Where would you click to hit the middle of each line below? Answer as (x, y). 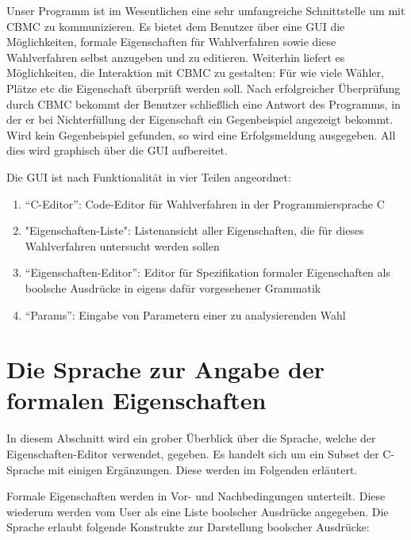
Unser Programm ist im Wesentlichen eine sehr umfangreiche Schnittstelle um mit (206, 10)
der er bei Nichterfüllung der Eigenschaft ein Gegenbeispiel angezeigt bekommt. (200, 119)
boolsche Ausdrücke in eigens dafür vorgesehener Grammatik (173, 287)
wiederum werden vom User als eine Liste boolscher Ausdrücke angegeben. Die (198, 511)
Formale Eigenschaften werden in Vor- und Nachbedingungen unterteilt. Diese (196, 496)
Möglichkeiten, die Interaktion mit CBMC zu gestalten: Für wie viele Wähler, (195, 73)
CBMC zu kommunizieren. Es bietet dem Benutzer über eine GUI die (176, 26)
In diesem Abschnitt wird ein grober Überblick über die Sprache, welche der (191, 438)
